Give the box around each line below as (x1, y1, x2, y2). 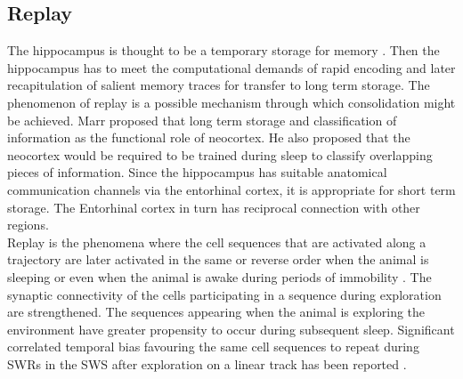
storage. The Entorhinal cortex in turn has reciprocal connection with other (7, 198, 420, 216)
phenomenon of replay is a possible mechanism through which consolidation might (7, 93, 456, 111)
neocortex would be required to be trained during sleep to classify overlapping (7, 145, 433, 164)
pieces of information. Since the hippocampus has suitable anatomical (7, 163, 387, 181)
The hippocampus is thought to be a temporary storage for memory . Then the (7, 41, 440, 60)
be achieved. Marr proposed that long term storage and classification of (7, 110, 397, 129)
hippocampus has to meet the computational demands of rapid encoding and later (7, 58, 456, 77)
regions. (7, 215, 49, 234)
